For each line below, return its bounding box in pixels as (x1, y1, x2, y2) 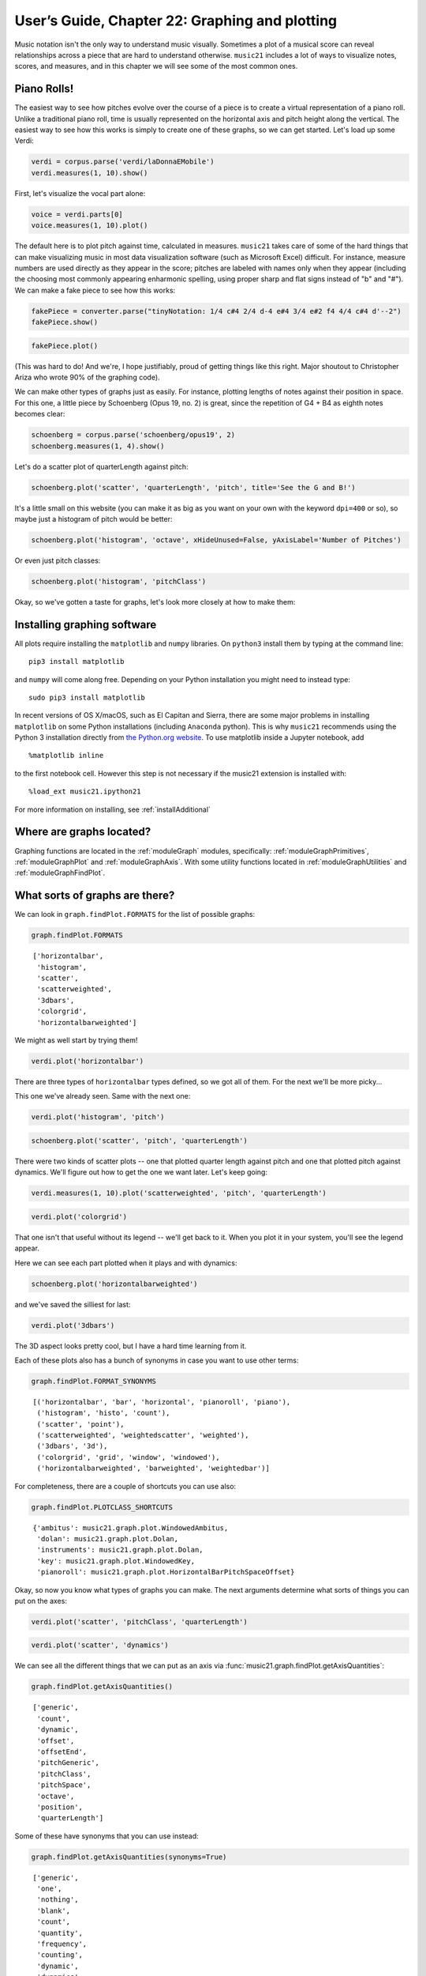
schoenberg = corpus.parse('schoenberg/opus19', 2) (31, 431, 236, 439)
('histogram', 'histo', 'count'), (36, 1408, 170, 1418)
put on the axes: (14, 1596, 67, 1605)
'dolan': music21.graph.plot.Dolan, (36, 1534, 179, 1543)
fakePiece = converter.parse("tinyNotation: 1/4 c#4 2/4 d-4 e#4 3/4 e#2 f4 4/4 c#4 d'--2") (31, 307, 402, 315)
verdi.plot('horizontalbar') (31, 1056, 144, 1065)
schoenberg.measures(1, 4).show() (31, 441, 165, 451)
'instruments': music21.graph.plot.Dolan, (36, 1545, 204, 1555)
